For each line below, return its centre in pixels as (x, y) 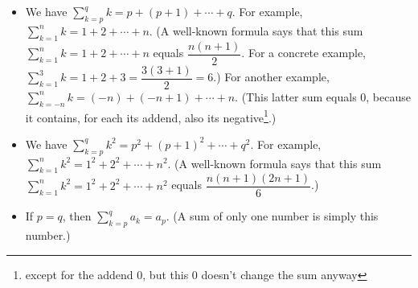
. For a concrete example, (303, 53)
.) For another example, (271, 77)
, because (388, 96)
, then (77, 216)
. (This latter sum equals (296, 96)
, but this (166, 274)
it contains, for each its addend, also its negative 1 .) (151, 116)
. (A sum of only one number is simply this (272, 216)
